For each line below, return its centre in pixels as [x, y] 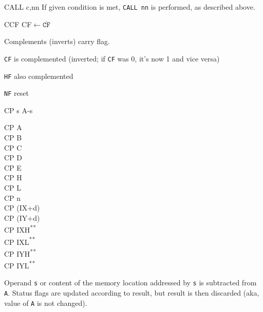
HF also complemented [39, 76]
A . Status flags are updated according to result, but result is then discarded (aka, [132, 293]
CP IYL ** [20, 265]
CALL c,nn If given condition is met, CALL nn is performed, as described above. [130, 7]
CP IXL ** [20, 241]
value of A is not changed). [46, 303]
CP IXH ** [20, 229]
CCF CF [18, 24]
